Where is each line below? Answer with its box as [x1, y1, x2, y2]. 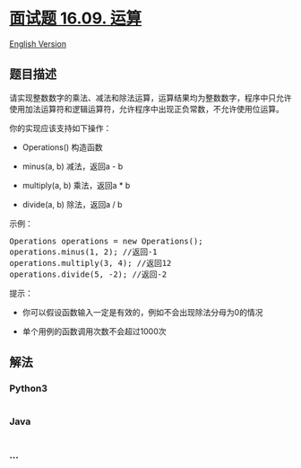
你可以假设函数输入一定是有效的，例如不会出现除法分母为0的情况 [21, 306, 263, 317]
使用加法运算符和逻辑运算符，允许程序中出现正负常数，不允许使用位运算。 [9, 103, 284, 114]
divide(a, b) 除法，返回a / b [21, 199, 123, 209]
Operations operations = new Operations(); [9, 235, 203, 246]
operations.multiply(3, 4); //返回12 [9, 258, 172, 268]
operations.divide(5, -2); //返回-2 [9, 269, 168, 279]
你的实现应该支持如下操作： [9, 122, 112, 133]
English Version [9, 38, 67, 49]
